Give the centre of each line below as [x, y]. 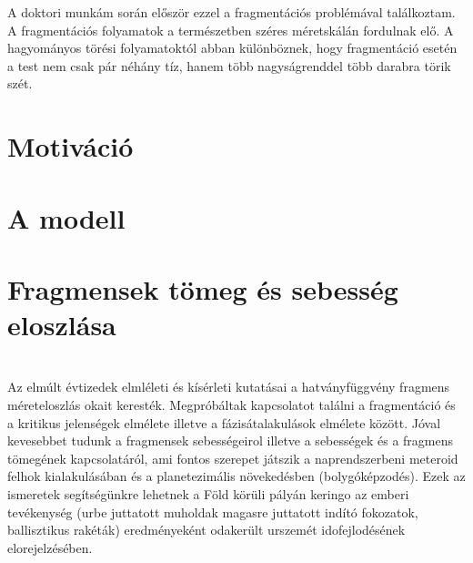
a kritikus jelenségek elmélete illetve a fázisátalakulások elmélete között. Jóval [224, 422]
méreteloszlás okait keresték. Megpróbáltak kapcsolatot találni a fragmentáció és [231, 405]
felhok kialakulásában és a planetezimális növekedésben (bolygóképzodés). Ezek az [236, 476]
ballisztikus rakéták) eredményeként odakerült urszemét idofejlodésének [206, 530]
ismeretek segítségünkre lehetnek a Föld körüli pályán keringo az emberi [208, 494]
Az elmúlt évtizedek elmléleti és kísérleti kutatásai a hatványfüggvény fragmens [229, 387]
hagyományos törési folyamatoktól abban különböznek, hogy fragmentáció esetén [232, 48]
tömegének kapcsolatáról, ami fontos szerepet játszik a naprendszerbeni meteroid [233, 458]
